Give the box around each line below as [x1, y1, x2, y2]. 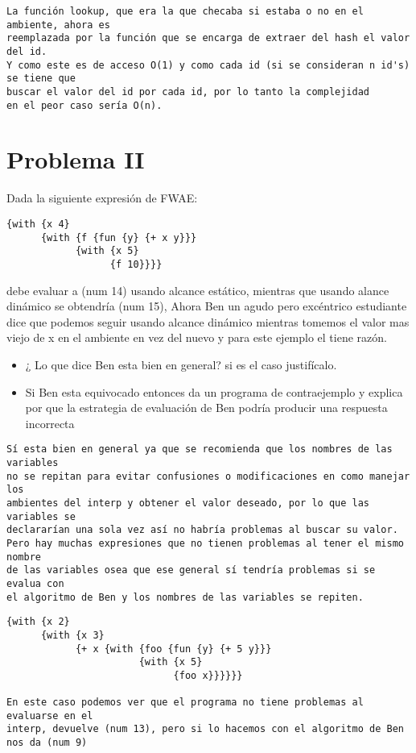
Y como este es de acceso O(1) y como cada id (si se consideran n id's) [6, 59, 410, 71]
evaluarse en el [6, 709, 93, 722]
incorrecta [25, 414, 75, 431]
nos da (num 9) [6, 737, 88, 749]
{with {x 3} [40, 629, 105, 641]
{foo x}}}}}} [173, 669, 243, 681]
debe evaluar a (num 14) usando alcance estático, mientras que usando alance [6, 281, 389, 298]
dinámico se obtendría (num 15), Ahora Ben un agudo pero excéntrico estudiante [6, 297, 407, 314]
